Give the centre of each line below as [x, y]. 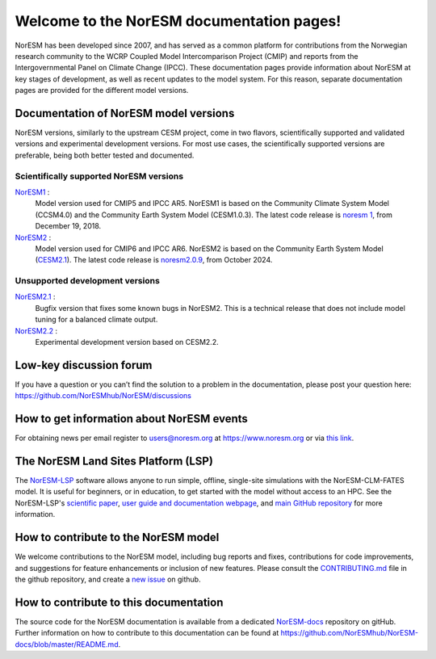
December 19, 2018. [68, 226]
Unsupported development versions [88, 281]
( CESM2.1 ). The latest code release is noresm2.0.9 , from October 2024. [154, 260]
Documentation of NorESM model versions [125, 113]
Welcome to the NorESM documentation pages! [178, 21]
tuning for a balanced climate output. [96, 320]
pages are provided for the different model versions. [102, 90]
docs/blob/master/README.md [67, 644]
